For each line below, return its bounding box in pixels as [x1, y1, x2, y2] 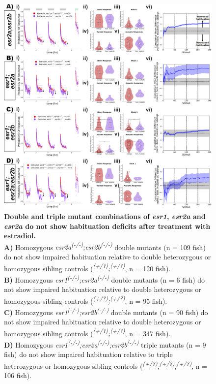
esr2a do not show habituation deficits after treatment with [4, 221, 211, 231]
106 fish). [4, 370, 32, 381]
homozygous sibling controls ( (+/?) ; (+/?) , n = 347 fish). [4, 326, 171, 338]
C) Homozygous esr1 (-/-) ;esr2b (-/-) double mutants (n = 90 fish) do [4, 305, 208, 317]
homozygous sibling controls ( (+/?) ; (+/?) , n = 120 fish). [4, 261, 171, 273]
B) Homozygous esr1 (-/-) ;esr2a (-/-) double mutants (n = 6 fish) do [4, 273, 205, 285]
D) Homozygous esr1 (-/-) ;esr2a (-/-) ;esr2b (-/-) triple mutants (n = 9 [4, 338, 206, 350]
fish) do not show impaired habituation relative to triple [4, 349, 173, 359]
